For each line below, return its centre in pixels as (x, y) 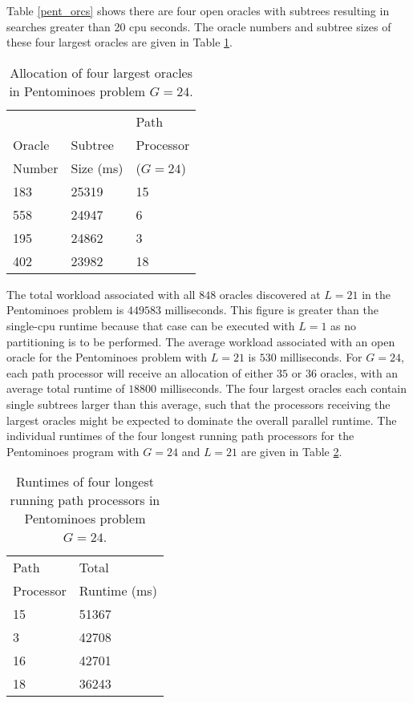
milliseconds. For (321, 357)
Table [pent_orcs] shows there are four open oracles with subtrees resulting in (198, 10)
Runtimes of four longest (85, 482)
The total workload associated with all (101, 294)
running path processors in (85, 500)
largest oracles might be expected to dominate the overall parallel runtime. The (202, 420)
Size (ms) (97, 168)
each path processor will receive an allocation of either (140, 372)
